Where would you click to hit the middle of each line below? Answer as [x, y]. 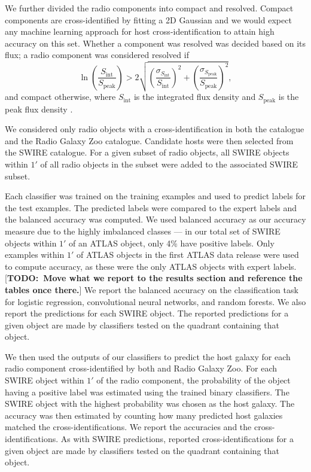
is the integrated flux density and [195, 97]
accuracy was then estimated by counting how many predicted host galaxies [144, 415]
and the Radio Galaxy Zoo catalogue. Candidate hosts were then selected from [149, 140]
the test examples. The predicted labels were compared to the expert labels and [151, 207]
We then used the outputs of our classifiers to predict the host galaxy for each [148, 356]
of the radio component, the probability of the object [193, 380]
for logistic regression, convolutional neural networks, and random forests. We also [155, 301]
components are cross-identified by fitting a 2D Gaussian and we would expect [148, 19]
